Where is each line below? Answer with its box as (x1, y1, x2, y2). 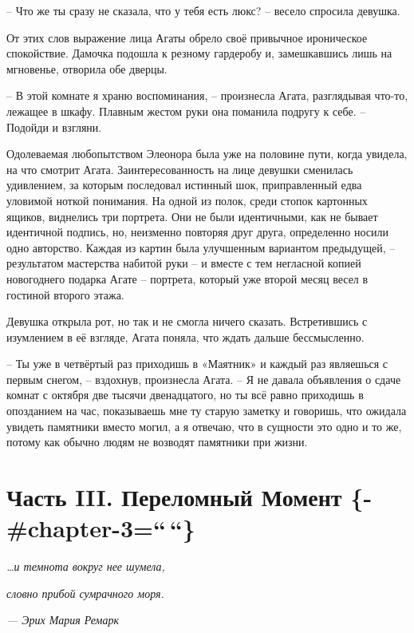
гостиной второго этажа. (6, 286, 124, 303)
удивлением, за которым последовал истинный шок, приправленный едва (6, 176, 362, 193)
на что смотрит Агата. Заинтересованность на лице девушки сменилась (6, 160, 353, 177)
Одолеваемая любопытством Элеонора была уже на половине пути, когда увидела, (6, 145, 408, 162)
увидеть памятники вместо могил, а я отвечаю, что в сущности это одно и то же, (6, 417, 402, 434)
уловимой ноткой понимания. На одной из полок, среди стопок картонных (6, 192, 368, 208)
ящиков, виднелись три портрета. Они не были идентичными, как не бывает (6, 208, 378, 224)
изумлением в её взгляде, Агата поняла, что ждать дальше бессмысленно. (6, 328, 365, 345)
